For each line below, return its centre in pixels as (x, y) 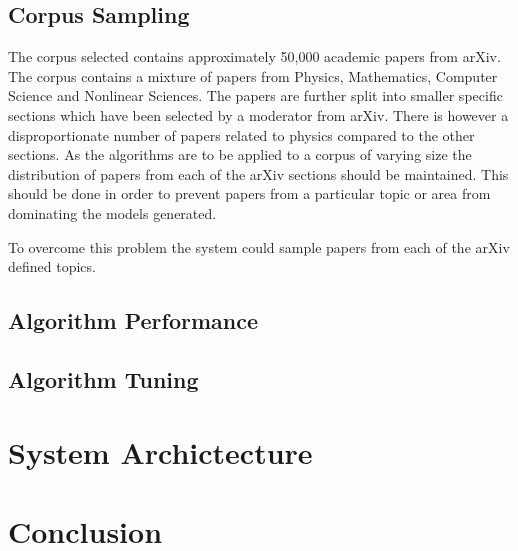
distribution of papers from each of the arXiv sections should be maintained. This (258, 173)
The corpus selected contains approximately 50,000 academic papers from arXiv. (254, 56)
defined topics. (52, 266)
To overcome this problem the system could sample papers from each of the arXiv (259, 246)
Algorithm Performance (133, 320)
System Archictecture (160, 452)
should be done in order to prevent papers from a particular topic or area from (249, 193)
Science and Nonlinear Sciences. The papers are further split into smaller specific (255, 95)
